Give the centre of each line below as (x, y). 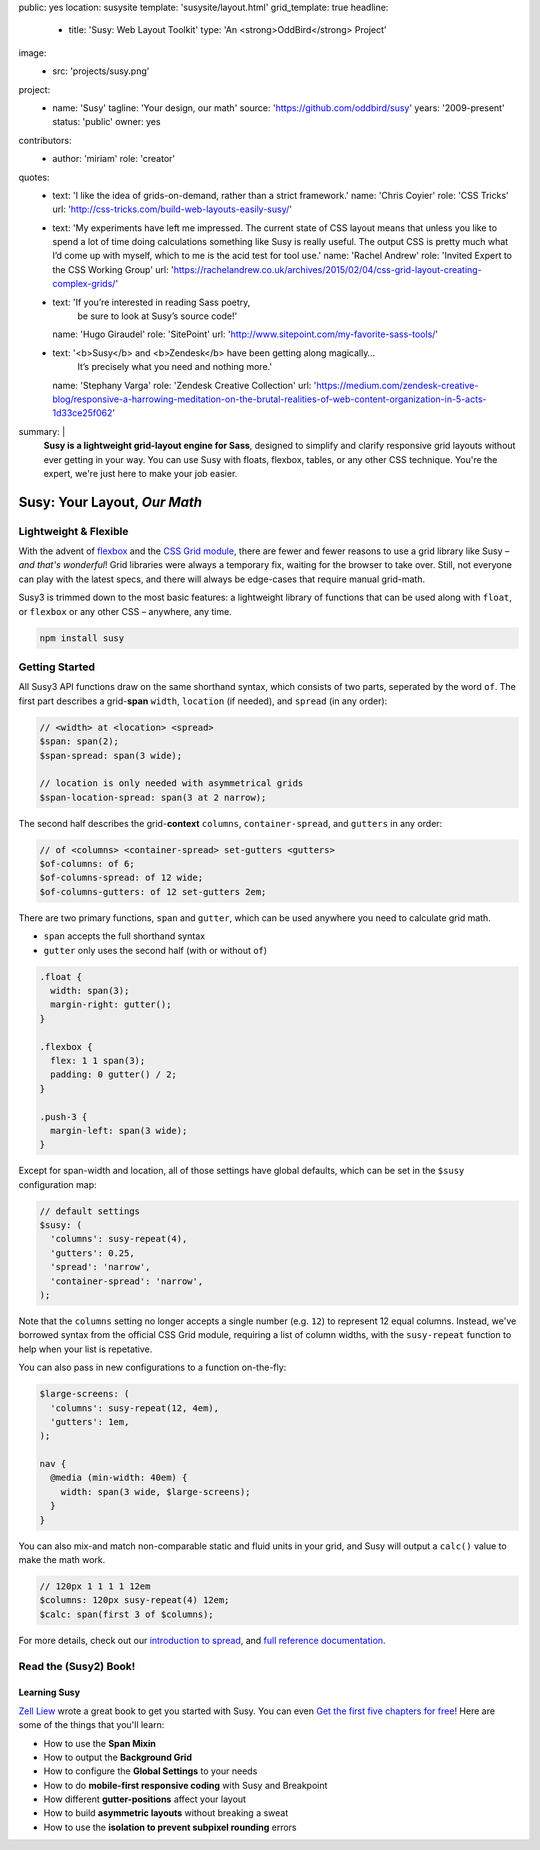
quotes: (34, 177)
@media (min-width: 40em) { (119, 1478)
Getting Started (56, 667)
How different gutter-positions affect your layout (145, 1799)
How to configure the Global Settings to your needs (150, 1771)
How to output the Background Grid (117, 1757)
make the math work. (62, 1560)
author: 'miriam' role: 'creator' (113, 159)
